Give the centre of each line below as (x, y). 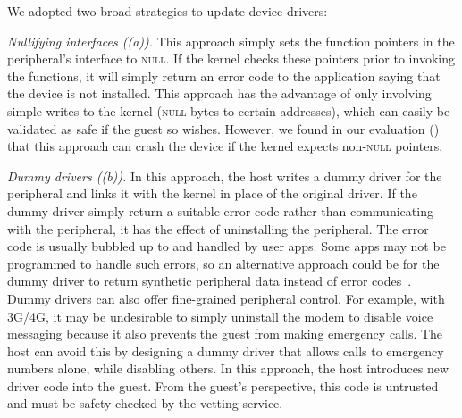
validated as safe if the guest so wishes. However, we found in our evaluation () (223, 128)
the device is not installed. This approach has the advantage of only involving (219, 93)
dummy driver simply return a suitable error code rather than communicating (220, 210)
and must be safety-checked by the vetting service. (145, 403)
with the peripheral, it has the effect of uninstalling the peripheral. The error (218, 228)
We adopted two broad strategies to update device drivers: (168, 11)
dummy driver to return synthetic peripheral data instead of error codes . (210, 281)
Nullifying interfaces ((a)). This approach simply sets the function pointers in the (231, 41)
